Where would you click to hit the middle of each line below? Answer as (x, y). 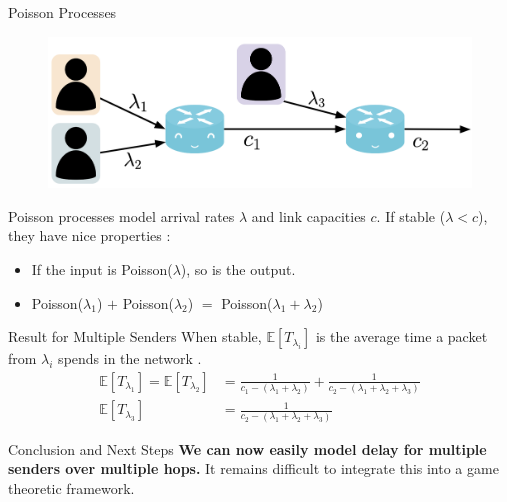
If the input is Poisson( (102, 269)
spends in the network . (130, 358)
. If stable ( (411, 215)
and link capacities (308, 215)
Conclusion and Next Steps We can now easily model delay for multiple (247, 448)
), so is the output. (238, 269)
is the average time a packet (401, 336)
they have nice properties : (89, 235)
